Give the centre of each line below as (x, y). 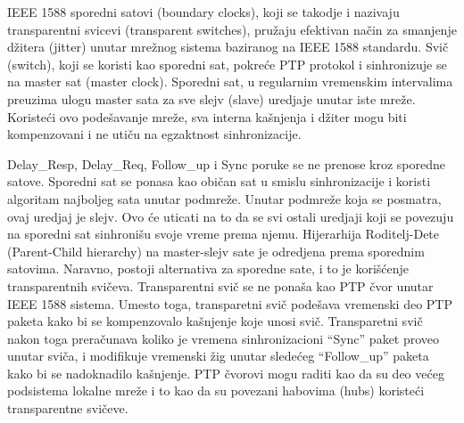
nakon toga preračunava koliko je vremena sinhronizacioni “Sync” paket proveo (224, 338)
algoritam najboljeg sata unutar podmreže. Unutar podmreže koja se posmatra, (224, 198)
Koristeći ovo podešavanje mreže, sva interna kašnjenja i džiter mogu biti (207, 116)
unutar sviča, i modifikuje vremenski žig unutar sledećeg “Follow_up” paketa (218, 356)
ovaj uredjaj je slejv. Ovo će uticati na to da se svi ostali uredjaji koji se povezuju (231, 216)
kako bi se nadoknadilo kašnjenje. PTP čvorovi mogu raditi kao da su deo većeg (226, 373)
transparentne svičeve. (68, 408)
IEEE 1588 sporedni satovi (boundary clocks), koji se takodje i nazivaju (203, 12)
